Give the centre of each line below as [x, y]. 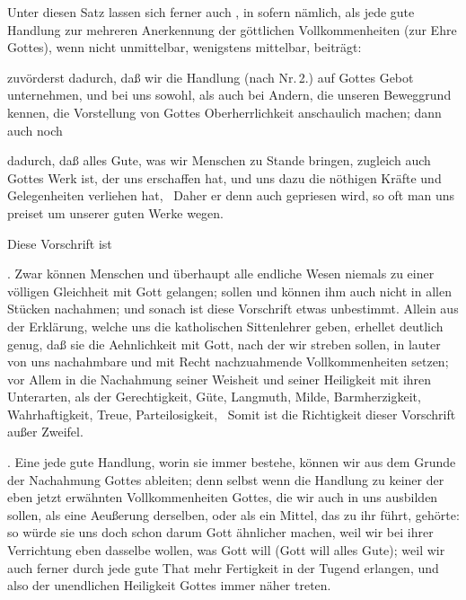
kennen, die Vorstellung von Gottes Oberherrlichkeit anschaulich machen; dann [224, 112]
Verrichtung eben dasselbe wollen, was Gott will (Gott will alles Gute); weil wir [226, 550]
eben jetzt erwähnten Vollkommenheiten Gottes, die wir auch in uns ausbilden [223, 497]
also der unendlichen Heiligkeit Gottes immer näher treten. [169, 585]
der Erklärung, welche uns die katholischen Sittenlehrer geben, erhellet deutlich [225, 326]
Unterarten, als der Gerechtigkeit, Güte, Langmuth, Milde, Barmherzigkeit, [214, 397]
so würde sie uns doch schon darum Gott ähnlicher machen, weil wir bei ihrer [220, 532]
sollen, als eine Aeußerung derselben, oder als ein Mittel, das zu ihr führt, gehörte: [233, 514]
